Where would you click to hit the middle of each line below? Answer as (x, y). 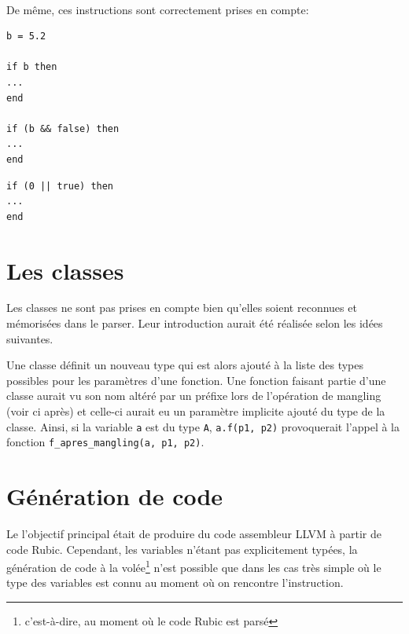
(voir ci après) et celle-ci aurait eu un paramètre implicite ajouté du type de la (196, 411)
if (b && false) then (63, 128)
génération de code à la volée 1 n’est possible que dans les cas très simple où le (194, 566)
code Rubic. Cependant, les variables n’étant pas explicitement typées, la (182, 549)
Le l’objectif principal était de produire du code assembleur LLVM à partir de (194, 534)
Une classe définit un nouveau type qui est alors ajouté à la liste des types (185, 365)
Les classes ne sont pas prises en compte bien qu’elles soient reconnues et (182, 308)
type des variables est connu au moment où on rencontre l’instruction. (175, 583)
